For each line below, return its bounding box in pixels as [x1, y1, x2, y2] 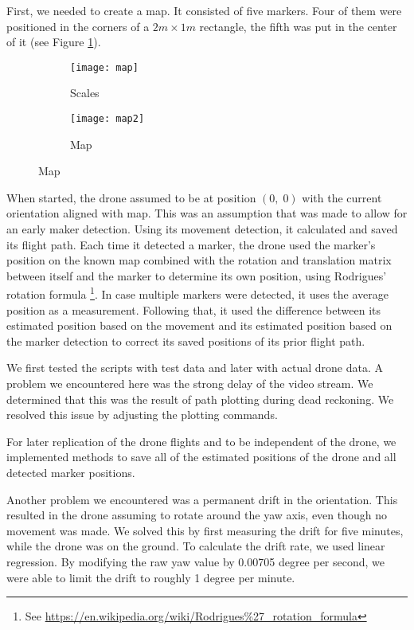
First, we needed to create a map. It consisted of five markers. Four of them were [6, 2, 402, 18]
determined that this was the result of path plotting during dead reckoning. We [6, 390, 394, 407]
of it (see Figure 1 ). [6, 33, 101, 50]
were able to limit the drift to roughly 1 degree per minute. [6, 569, 295, 585]
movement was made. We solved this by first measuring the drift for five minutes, [6, 522, 404, 538]
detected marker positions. [6, 464, 135, 481]
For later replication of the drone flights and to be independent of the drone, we [6, 432, 396, 449]
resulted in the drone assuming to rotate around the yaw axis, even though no [6, 507, 388, 523]
